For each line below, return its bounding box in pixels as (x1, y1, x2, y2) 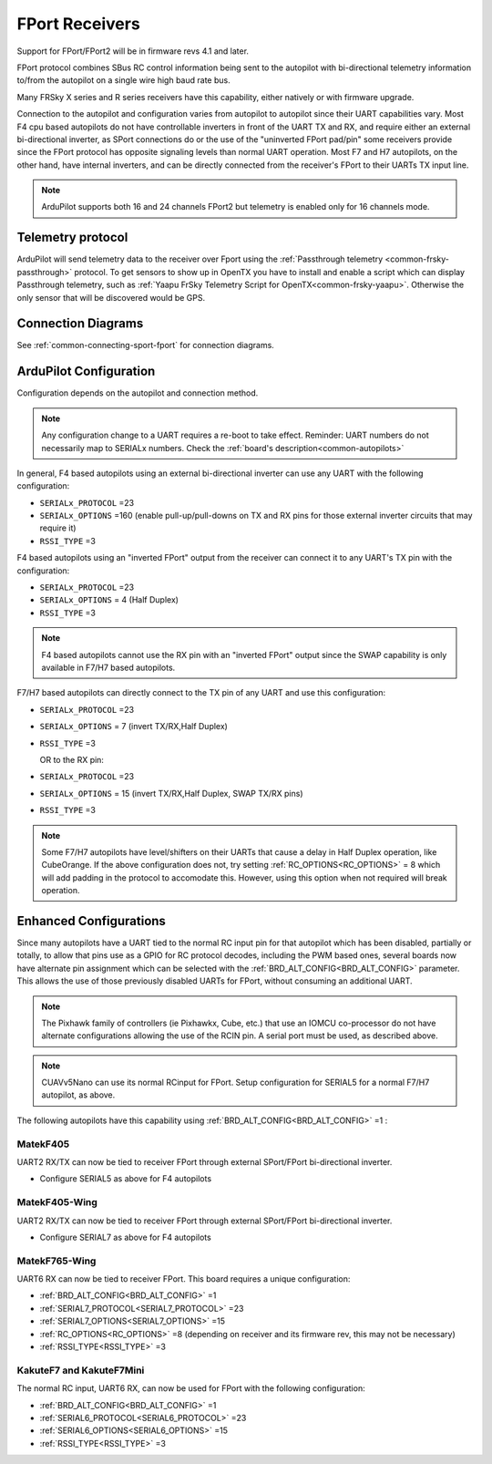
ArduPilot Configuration (16, 364, 156, 379)
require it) (39, 522, 77, 533)
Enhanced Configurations (16, 912, 166, 929)
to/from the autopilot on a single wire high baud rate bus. (16, 75, 231, 86)
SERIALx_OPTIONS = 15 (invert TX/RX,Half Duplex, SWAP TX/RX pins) (39, 788, 304, 799)
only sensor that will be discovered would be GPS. (16, 292, 206, 303)
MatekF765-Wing (16, 1254, 97, 1267)
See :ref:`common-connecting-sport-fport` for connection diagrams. (16, 340, 275, 351)
